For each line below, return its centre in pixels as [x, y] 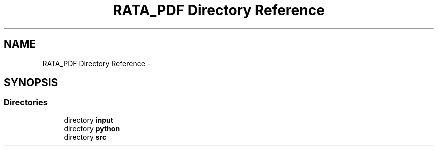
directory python [92, 128]
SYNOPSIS [31, 83]
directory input [89, 120]
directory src [85, 137]
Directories [26, 103]
